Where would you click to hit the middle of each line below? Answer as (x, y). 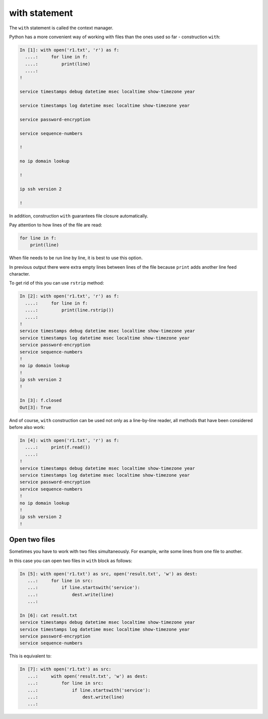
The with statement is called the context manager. (61, 28)
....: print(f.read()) (58, 447)
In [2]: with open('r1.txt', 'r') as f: (69, 296)
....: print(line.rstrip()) (69, 310)
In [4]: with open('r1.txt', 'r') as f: (69, 440)
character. (20, 274)
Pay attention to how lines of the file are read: (56, 225)
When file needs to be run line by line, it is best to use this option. (76, 258)
